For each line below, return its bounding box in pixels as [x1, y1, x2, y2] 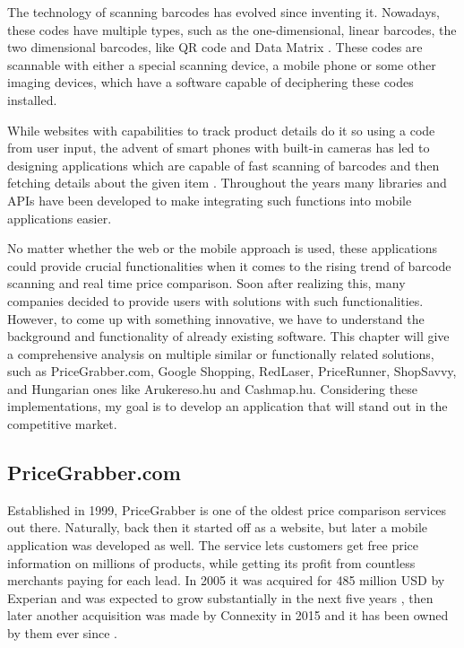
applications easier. [7, 208, 112, 227]
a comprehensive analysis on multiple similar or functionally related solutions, [7, 344, 434, 363]
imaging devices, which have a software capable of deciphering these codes [7, 73, 414, 92]
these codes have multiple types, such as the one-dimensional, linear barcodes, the [7, 20, 457, 39]
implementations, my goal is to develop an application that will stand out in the [7, 397, 448, 416]
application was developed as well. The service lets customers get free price [7, 536, 419, 555]
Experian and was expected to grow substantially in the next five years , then [7, 588, 434, 607]
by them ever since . [7, 624, 117, 643]
